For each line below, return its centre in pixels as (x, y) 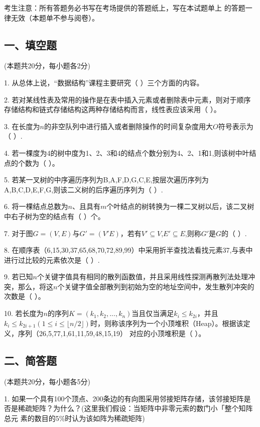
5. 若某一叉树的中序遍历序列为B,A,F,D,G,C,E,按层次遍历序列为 (106, 180)
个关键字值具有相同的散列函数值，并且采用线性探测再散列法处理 (142, 277)
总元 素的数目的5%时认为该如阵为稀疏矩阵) (75, 418)
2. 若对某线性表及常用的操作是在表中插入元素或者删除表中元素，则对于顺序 (127, 99)
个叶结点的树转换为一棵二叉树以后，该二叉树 (180, 206)
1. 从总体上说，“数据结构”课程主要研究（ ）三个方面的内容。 (104, 82)
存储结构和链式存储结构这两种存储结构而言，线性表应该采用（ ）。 (112, 109)
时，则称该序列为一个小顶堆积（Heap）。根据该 (167, 323)
